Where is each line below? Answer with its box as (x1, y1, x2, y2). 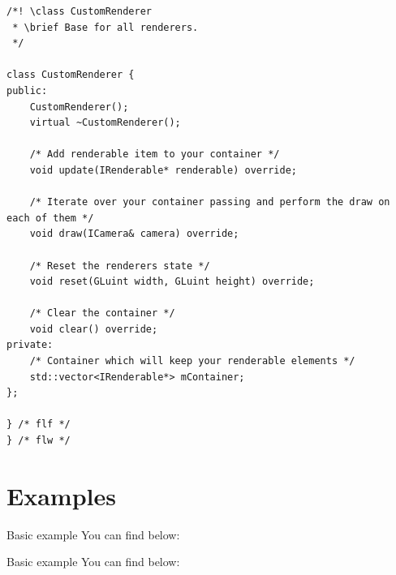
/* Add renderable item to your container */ (29, 148, 280, 161)
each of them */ (6, 212, 94, 224)
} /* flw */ (6, 435, 71, 447)
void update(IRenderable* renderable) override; (29, 164, 297, 176)
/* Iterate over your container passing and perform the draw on (29, 196, 390, 208)
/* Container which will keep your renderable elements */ (29, 355, 355, 367)
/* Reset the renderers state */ (29, 260, 210, 272)
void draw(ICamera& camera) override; (29, 228, 239, 240)
